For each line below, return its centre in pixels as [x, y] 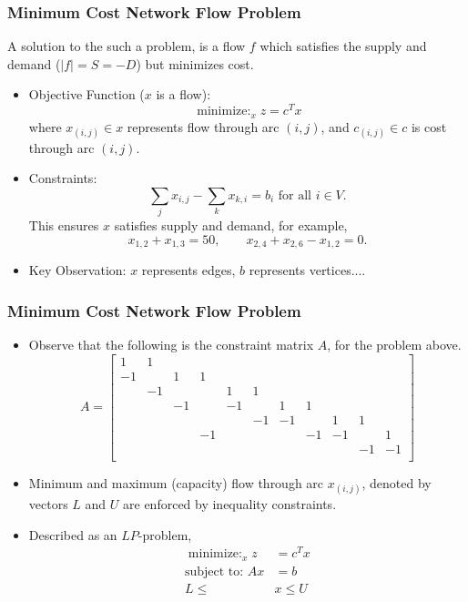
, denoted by [397, 482]
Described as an [73, 534]
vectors [48, 504]
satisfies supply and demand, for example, [231, 225]
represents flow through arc [203, 126]
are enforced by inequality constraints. [230, 504]
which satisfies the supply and [343, 46]
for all [295, 195]
